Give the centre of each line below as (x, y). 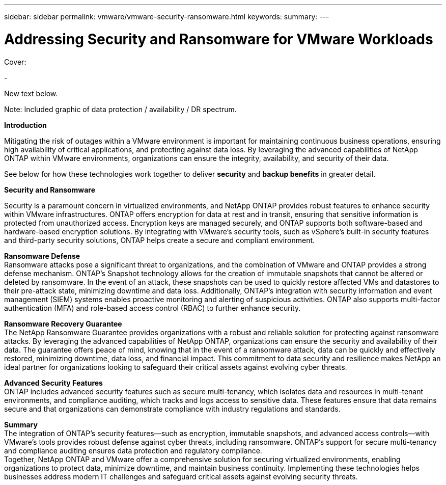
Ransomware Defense (42, 256)
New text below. (31, 93)
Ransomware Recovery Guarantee (63, 324)
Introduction (25, 125)
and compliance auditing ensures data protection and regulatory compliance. (133, 450)
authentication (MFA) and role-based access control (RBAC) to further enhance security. (152, 308)
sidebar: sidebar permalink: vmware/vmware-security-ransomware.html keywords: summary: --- (167, 17)
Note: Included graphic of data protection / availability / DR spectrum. (120, 109)
